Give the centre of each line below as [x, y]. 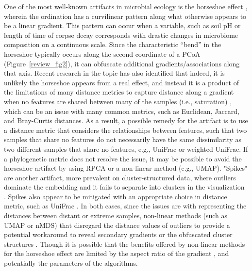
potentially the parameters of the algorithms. [71, 263]
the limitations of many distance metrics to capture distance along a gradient [119, 92]
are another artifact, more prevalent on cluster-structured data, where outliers [120, 177]
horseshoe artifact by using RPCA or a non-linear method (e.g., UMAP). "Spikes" [126, 168]
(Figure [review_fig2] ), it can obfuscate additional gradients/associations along [122, 63]
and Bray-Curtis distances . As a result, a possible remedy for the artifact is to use [126, 120]
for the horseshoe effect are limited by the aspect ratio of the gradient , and [117, 253]
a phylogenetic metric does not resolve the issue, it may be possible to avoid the [123, 158]
